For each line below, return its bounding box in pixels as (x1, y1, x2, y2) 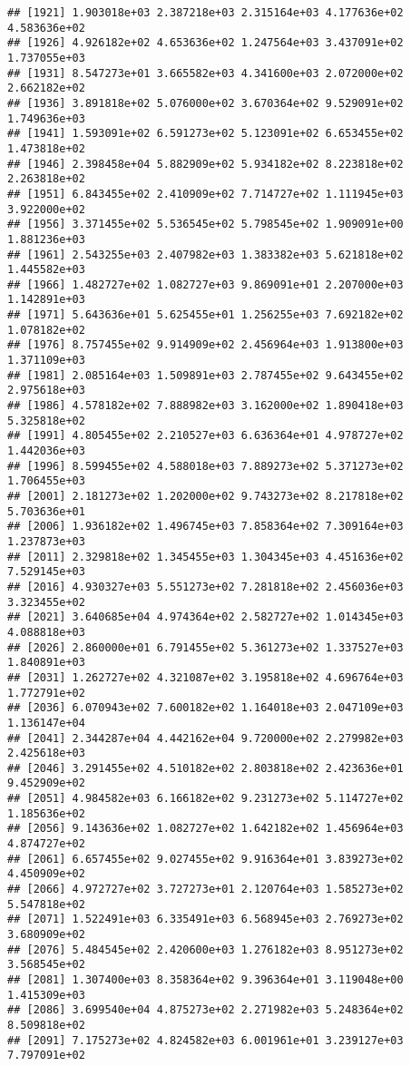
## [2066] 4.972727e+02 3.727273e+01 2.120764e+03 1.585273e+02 (7, 883, 404, 896)
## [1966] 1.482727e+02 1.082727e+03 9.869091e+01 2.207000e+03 (7, 278, 404, 291)
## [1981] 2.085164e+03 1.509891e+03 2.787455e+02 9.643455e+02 (7, 368, 404, 382)
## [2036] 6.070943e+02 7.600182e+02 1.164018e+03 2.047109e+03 (7, 701, 404, 715)
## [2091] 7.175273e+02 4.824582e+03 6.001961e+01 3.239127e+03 (7, 1033, 404, 1047)
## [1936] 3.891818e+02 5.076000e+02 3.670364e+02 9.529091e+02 (7, 96, 404, 110)
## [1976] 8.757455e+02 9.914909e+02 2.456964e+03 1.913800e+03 (7, 338, 404, 352)
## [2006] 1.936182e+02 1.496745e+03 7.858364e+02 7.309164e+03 (7, 520, 404, 533)
